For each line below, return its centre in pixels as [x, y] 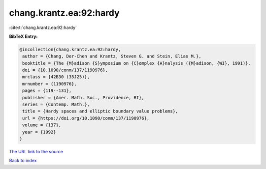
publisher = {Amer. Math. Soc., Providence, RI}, [83, 98]
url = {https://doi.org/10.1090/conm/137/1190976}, [86, 118]
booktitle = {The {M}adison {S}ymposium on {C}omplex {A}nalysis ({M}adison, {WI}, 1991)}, [136, 63]
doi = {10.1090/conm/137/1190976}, [65, 70]
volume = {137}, [42, 125]
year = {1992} [39, 132]
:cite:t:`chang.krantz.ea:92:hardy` [43, 28]
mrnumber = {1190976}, [50, 84]
